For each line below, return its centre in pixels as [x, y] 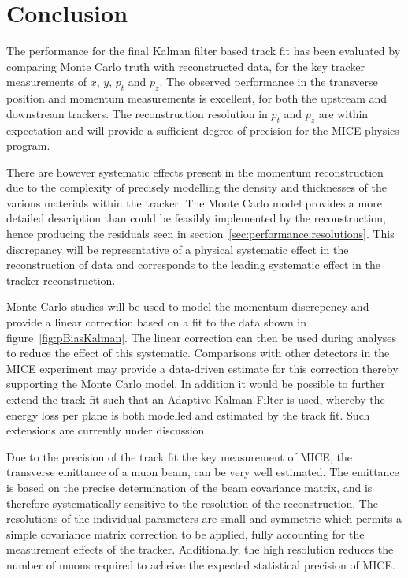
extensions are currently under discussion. [107, 430]
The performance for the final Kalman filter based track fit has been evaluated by [204, 51]
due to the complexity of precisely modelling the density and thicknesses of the [197, 187]
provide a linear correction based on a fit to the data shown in [157, 322]
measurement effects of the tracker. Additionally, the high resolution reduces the [200, 549]
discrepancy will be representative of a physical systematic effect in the [178, 249]
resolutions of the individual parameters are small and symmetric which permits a [204, 518]
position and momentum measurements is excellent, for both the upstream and [197, 98]
